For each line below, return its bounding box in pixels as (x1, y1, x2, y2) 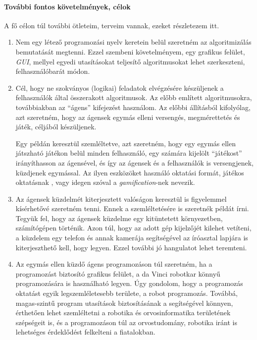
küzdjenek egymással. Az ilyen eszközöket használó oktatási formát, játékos (15, 167, 244, 177)
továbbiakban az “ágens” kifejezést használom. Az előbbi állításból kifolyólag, (15, 102, 251, 112)
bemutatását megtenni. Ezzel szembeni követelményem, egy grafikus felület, (15, 46, 245, 57)
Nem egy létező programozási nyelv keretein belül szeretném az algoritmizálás (15, 37, 252, 47)
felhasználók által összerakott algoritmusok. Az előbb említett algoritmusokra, (15, 92, 252, 103)
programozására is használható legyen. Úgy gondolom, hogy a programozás (15, 278, 243, 288)
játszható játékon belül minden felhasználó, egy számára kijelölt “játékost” (15, 148, 242, 158)
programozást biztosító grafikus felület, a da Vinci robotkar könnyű (15, 268, 220, 279)
